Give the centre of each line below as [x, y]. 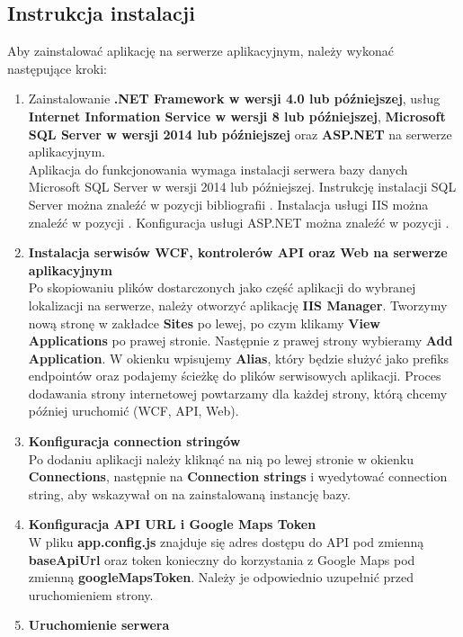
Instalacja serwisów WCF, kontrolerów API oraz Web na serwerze [238, 252]
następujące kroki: [57, 68]
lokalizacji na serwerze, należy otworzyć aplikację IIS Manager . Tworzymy [238, 305]
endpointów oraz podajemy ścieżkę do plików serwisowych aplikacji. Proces [235, 376]
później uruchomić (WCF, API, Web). [134, 411]
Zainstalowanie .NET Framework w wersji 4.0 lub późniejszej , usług [234, 99]
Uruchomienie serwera [99, 625]
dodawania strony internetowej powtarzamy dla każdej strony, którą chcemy [238, 393]
